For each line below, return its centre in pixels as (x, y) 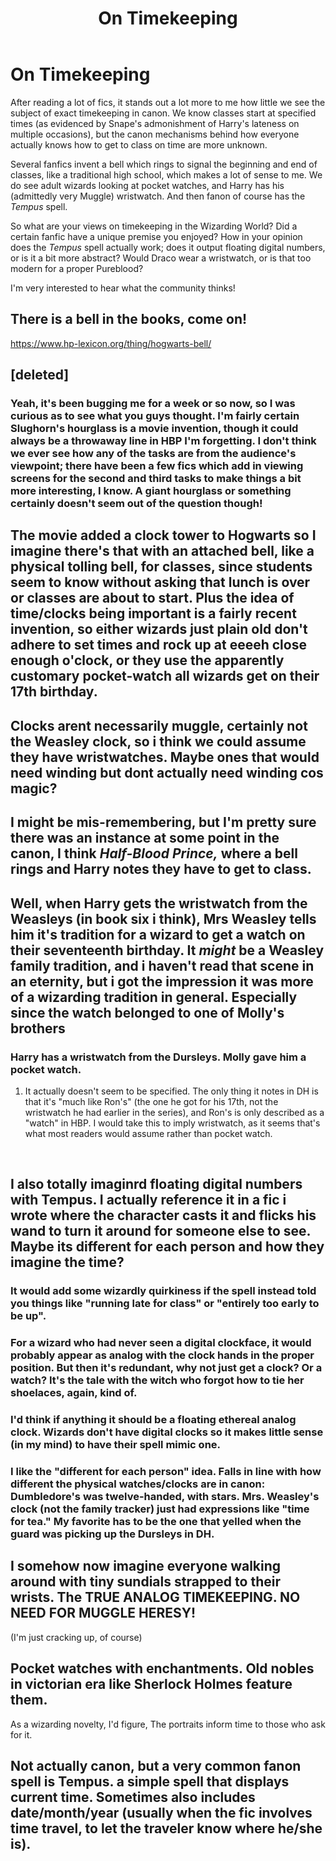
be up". (28, 1316)
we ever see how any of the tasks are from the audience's (153, 454)
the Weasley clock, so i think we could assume (158, 741)
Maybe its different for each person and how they (167, 1247)
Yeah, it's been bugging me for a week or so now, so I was (153, 404)
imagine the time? (67, 1262)
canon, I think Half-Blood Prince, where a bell (154, 853)
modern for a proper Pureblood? (77, 268)
